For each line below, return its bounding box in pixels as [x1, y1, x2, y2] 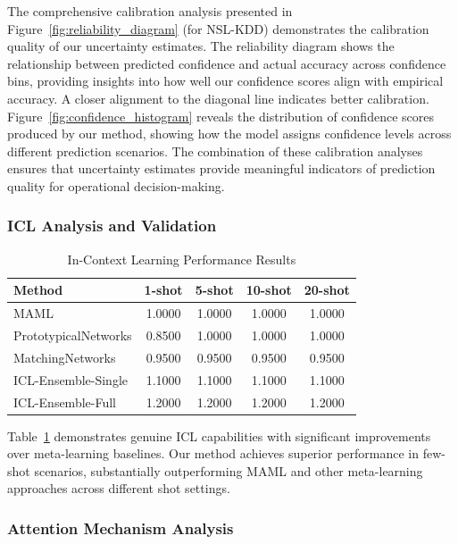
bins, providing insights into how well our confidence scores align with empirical [7, 71, 444, 90]
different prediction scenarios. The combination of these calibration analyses [7, 141, 423, 160]
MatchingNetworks [13, 347, 116, 366]
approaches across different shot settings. [7, 479, 230, 498]
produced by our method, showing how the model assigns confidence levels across [7, 124, 452, 143]
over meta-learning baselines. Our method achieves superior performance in [7, 444, 420, 463]
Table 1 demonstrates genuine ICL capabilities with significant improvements [7, 426, 431, 445]
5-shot [195, 280, 234, 299]
